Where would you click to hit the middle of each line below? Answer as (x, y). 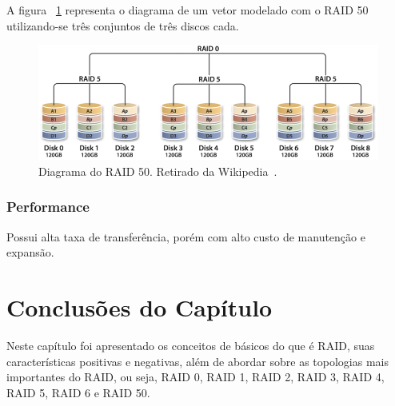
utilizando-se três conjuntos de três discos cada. (123, 25)
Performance (48, 207)
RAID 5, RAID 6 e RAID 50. (78, 392)
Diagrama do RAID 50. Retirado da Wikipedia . (158, 171)
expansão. (30, 252)
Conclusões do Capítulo (140, 307)
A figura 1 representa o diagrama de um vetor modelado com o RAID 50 (188, 10)
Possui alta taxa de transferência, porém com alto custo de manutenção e (186, 236)
